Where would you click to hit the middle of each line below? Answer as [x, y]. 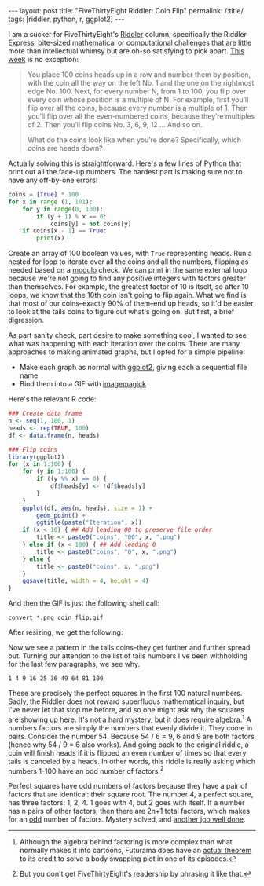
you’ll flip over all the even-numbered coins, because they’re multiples [141, 116]
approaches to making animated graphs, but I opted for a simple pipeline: [127, 352]
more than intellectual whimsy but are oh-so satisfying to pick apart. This [126, 51]
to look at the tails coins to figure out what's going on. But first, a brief [121, 312]
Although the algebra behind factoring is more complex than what [126, 842]
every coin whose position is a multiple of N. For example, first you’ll [138, 99]
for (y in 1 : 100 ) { [54, 472]
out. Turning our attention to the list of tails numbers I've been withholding [128, 656]
